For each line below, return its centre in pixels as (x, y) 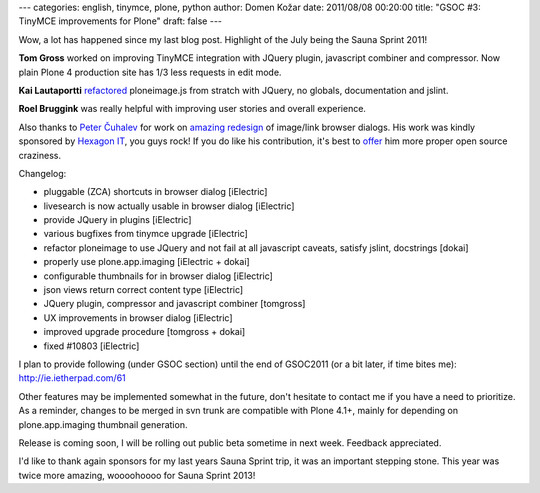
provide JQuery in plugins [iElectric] (117, 220)
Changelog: (42, 173)
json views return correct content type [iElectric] (143, 290)
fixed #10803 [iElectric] (91, 346)
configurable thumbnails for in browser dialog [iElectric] (158, 276)
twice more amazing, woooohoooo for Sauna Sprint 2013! (137, 475)
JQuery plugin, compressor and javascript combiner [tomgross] (174, 304)
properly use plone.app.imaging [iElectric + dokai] (146, 262)
